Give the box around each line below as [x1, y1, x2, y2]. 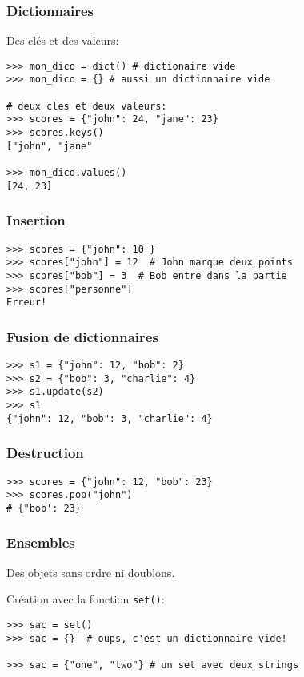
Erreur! [6, 297, 47, 309]
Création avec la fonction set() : [6, 591, 165, 607]
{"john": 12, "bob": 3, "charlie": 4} [6, 412, 213, 424]
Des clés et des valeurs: [6, 32, 119, 49]
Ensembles [6, 532, 75, 552]
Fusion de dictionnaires [6, 326, 158, 346]
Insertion [6, 210, 66, 230]
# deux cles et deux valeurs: [6, 100, 167, 112]
